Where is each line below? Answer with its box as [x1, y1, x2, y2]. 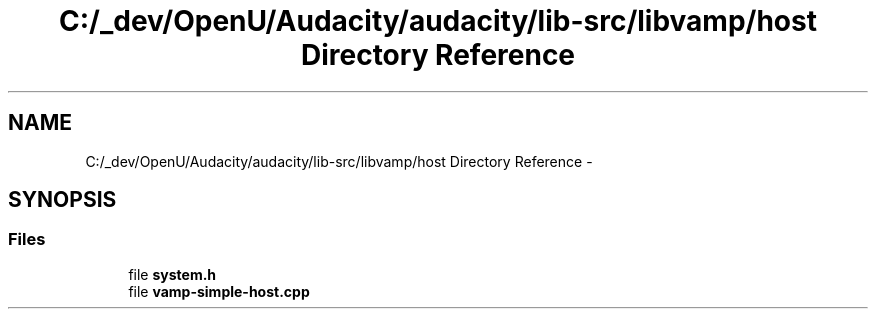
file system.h [128, 265, 217, 283]
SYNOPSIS [8, 187, 117, 213]
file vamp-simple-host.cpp [128, 282, 310, 300]
